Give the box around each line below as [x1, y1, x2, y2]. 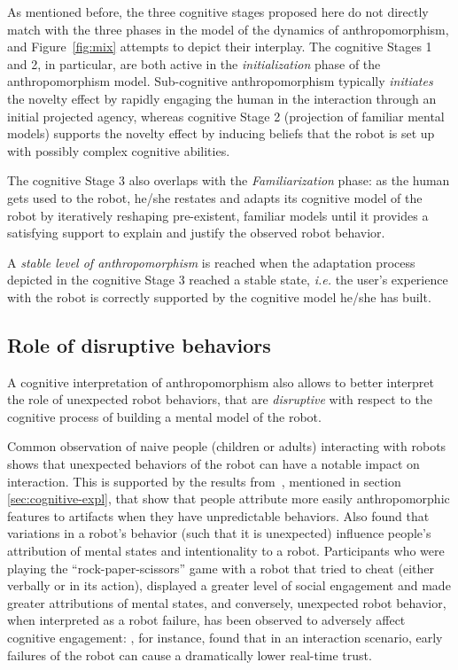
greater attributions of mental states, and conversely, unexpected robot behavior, [7, 593, 446, 612]
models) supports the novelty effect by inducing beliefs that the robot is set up [7, 124, 435, 143]
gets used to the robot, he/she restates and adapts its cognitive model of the [7, 188, 423, 206]
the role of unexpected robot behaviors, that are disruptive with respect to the [7, 390, 432, 409]
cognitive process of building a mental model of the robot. [7, 407, 322, 425]
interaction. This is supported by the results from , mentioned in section [7, 471, 401, 490]
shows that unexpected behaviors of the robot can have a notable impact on [7, 455, 420, 473]
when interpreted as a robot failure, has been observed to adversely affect [7, 611, 406, 629]
